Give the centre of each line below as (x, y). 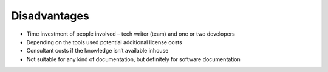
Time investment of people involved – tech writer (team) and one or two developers (131, 34)
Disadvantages (50, 16)
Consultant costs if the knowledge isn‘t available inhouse (97, 51)
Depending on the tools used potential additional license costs (104, 42)
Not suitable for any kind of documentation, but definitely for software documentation (134, 59)
